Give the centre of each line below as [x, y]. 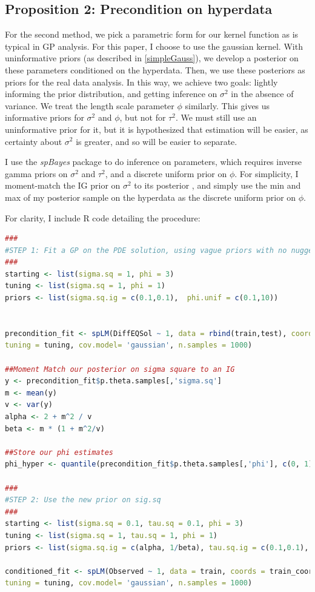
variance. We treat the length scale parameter [90, 105]
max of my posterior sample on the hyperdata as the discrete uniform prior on [151, 197]
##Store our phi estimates [59, 452]
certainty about [34, 141]
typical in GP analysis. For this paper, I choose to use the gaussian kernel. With [154, 46]
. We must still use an [216, 117]
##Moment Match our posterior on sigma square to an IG [120, 369]
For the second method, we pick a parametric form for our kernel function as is [152, 34]
